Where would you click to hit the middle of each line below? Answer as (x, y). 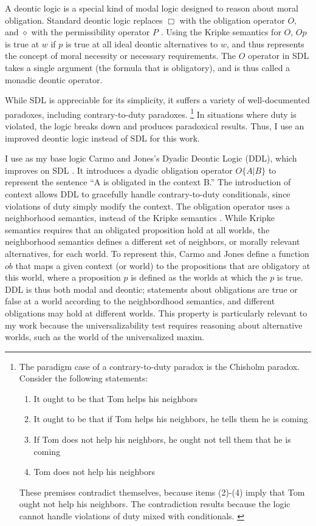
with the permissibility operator (91, 32)
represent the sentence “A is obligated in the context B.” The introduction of (148, 182)
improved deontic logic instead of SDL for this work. (102, 138)
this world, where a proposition (63, 277)
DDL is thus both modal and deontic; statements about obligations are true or (151, 289)
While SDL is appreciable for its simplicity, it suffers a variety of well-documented (157, 100)
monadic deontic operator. (54, 79)
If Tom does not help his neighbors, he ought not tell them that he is (162, 439)
